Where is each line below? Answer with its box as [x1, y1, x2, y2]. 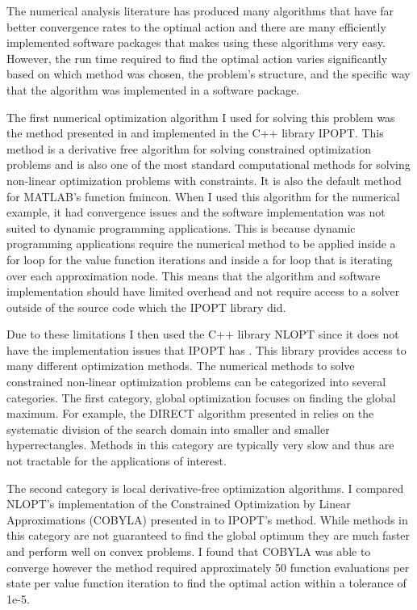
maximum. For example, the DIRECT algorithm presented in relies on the [6, 405, 374, 422]
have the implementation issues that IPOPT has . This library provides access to [6, 341, 407, 358]
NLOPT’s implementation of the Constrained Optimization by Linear [6, 495, 351, 512]
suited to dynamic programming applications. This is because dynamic [6, 219, 356, 236]
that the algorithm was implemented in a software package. [6, 81, 300, 98]
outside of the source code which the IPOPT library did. [6, 298, 286, 315]
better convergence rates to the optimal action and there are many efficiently [6, 18, 386, 35]
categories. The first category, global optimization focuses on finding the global [6, 389, 396, 406]
